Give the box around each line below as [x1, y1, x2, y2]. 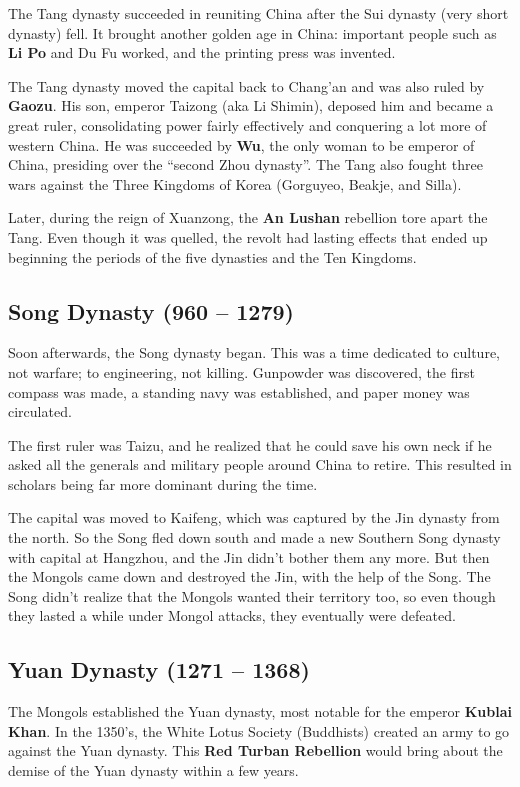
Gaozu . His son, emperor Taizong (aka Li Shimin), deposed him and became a [8, 95, 494, 116]
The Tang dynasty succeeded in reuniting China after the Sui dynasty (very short [8, 3, 509, 23]
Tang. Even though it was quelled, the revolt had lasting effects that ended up [8, 226, 488, 247]
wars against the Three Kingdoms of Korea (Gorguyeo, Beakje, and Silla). [8, 173, 462, 194]
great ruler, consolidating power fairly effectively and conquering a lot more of [8, 114, 487, 135]
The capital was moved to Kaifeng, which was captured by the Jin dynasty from [8, 507, 500, 528]
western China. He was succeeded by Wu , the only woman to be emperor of [8, 134, 475, 155]
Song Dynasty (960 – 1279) [8, 295, 294, 326]
